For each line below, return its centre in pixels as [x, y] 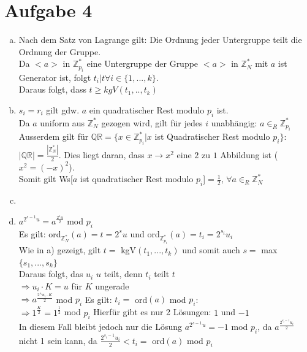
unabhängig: [234, 122]
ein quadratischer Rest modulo [147, 109]
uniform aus [63, 122]
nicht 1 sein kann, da [58, 340]
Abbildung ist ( [249, 154]
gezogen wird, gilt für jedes [152, 122]
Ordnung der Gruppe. [60, 51]
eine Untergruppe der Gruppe [142, 63]
